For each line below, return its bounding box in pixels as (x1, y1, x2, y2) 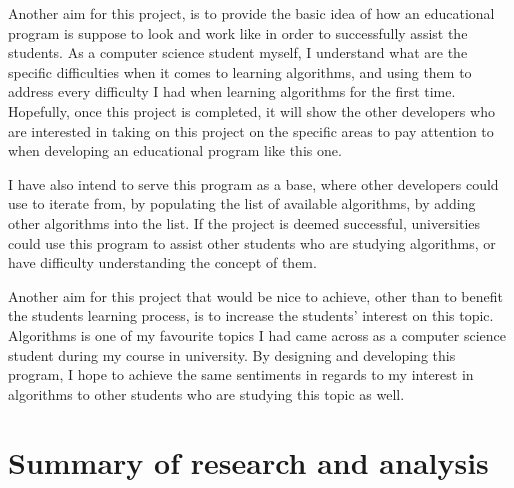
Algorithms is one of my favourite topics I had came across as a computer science (8, 324, 506, 345)
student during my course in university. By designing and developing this (8, 344, 456, 365)
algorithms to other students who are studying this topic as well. (8, 383, 405, 404)
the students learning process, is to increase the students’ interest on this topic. (8, 305, 494, 326)
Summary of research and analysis (8, 442, 489, 483)
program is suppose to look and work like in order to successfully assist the (8, 22, 468, 43)
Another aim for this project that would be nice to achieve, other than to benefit (8, 285, 503, 306)
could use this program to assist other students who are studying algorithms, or (8, 232, 496, 253)
